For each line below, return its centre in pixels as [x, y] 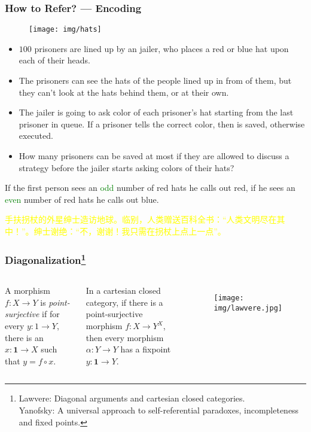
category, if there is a [124, 302]
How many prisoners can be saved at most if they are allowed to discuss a [154, 156]
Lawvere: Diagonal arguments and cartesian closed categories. [132, 398]
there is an [24, 337]
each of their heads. [54, 60]
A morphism [28, 290]
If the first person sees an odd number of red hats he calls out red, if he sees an [150, 188]
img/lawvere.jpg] [248, 308]
